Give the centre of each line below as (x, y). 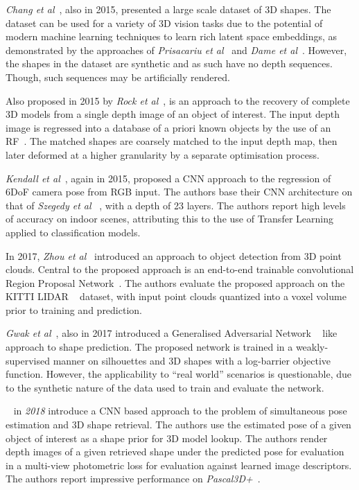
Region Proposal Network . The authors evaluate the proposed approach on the (175, 282)
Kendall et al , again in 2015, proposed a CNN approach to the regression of (168, 178)
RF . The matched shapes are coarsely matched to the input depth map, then (172, 141)
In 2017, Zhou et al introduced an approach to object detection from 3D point (174, 255)
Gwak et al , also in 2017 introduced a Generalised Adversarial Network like (172, 333)
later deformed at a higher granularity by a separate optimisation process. (163, 154)
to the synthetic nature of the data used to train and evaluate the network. (165, 387)
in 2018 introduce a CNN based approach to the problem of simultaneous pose (180, 411)
